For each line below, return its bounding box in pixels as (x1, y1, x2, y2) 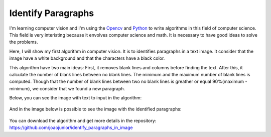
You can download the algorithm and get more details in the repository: (9, 117, 157, 123)
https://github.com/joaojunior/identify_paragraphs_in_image (9, 124, 133, 130)
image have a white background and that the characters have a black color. (9, 55, 165, 61)
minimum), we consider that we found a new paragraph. (9, 85, 125, 91)
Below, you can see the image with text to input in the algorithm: (9, 95, 142, 101)
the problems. (9, 39, 38, 45)
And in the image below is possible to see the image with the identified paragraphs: (9, 106, 182, 112)
